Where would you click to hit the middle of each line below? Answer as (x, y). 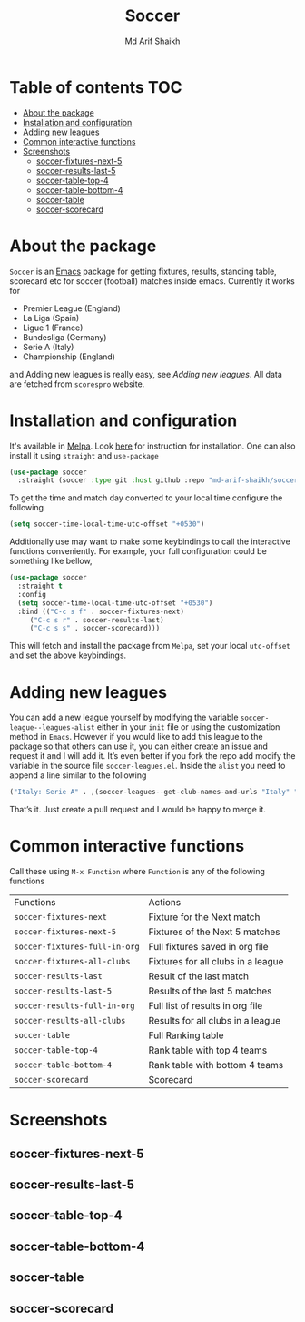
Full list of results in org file (206, 1006)
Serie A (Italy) (48, 347)
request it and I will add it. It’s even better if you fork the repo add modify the (152, 756)
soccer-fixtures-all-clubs (72, 962)
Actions (165, 903)
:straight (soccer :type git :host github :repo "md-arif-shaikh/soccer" (160, 480)
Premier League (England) (71, 308)
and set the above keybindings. (68, 655)
